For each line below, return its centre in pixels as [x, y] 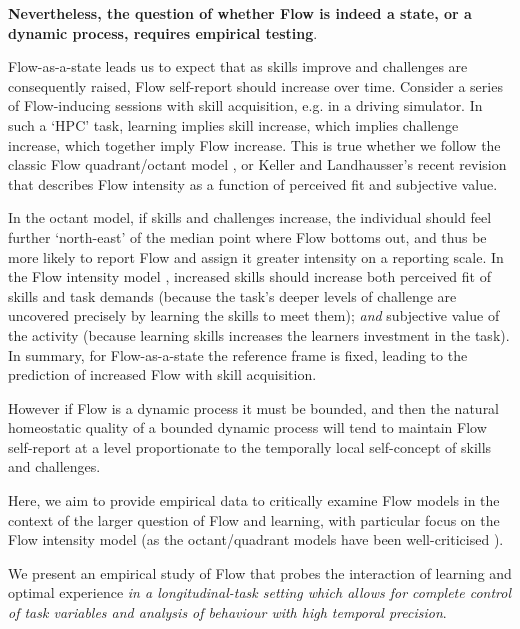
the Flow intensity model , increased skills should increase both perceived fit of [249, 276]
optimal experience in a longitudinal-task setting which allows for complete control [260, 592]
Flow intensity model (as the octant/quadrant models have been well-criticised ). [256, 539]
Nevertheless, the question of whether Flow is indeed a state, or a [240, 13]
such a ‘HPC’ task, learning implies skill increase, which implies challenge [233, 124]
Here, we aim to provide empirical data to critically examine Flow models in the [254, 500]
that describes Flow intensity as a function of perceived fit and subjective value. [253, 183]
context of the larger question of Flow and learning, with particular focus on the [254, 519]
